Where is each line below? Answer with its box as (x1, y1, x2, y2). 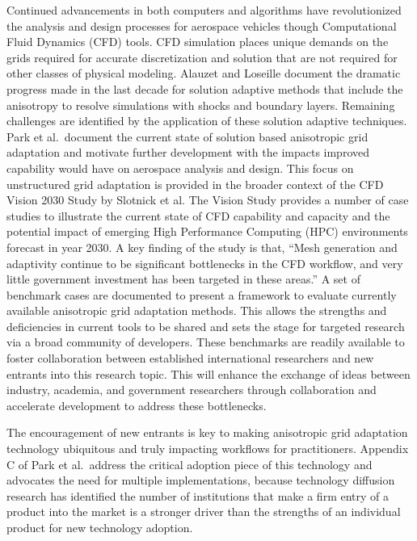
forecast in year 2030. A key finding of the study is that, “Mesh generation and (6, 238, 398, 255)
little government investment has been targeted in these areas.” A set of (6, 270, 360, 287)
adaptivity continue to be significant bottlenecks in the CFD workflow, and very (6, 254, 403, 271)
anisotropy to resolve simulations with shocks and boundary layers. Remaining (6, 96, 395, 113)
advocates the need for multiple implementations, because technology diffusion (6, 472, 395, 489)
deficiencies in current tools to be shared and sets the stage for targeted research (6, 317, 405, 334)
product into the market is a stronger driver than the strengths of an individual (6, 503, 401, 520)
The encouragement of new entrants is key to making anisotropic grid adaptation (6, 424, 408, 441)
